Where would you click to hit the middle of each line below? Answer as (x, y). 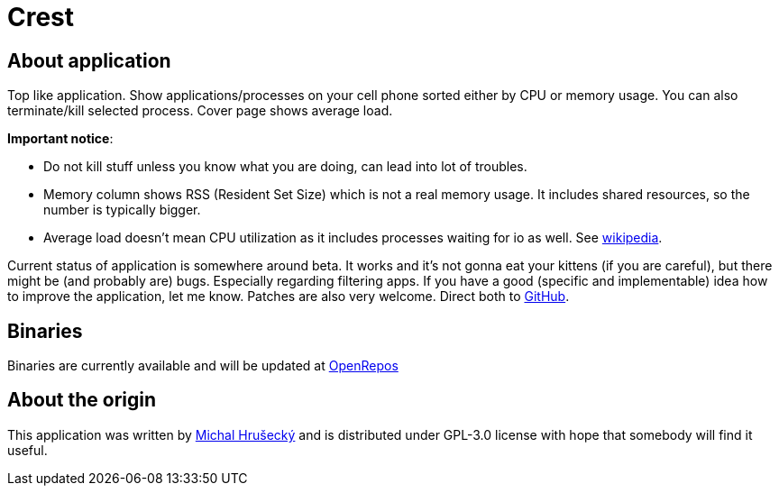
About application (89, 60)
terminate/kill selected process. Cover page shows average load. (200, 111)
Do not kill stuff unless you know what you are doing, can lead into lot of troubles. (285, 167)
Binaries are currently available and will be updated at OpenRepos (203, 366)
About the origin (82, 400)
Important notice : (60, 139)
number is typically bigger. (122, 210)
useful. (27, 450)
